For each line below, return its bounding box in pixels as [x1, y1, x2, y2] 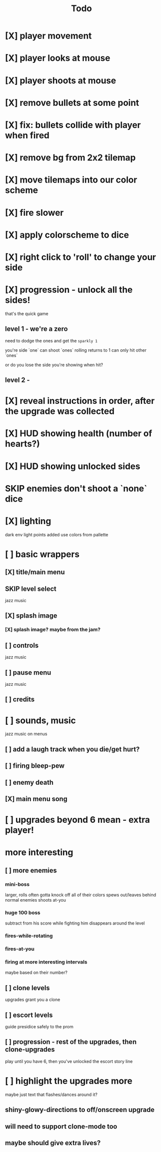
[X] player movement [5, 30, 92, 41]
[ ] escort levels [5, 1011, 53, 1019]
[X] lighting [5, 515, 51, 527]
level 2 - [5, 376, 30, 384]
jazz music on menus [5, 731, 48, 737]
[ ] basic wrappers [5, 548, 80, 560]
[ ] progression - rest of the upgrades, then [5, 1038, 137, 1046]
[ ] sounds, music [5, 715, 76, 726]
